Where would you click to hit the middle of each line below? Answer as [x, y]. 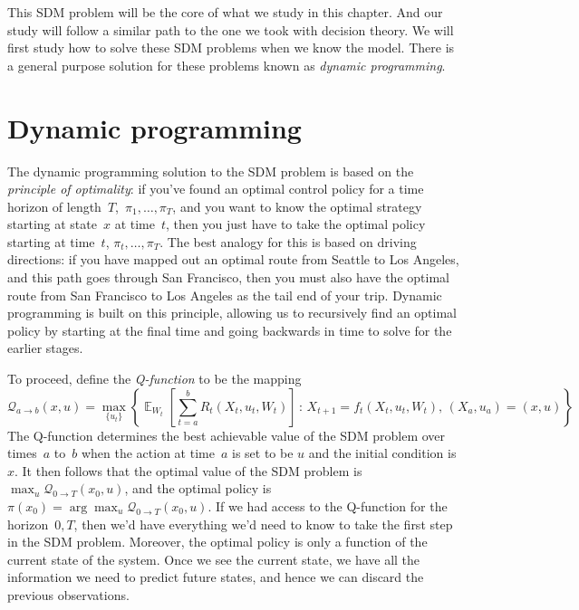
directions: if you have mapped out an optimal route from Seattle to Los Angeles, [233, 259]
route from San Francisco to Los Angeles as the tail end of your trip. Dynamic [225, 295]
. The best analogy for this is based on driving [288, 241]
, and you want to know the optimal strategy [297, 206]
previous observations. [68, 594]
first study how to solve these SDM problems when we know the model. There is [231, 48]
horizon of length [54, 206]
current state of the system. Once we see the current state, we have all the [214, 559]
